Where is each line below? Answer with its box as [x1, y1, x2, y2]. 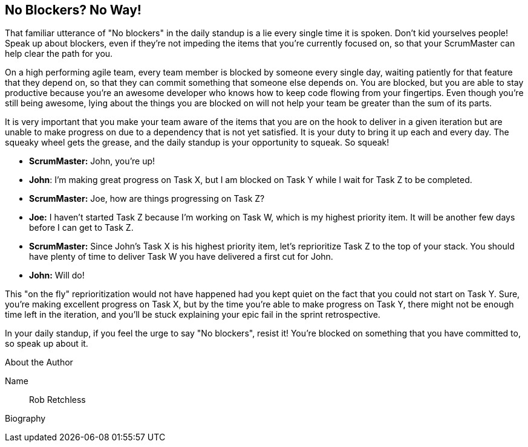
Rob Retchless [29, 394, 86, 405]
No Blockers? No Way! [5, 2, 142, 18]
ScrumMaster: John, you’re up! [29, 156, 155, 167]
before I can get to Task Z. [29, 222, 134, 233]
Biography [5, 413, 46, 424]
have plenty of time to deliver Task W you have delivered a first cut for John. [29, 251, 333, 262]
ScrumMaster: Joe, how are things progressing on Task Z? [29, 193, 265, 204]
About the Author [5, 357, 73, 368]
